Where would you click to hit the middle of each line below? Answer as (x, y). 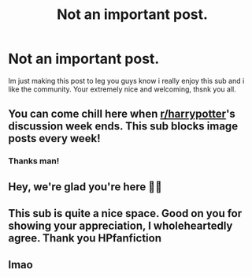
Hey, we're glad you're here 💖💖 (85, 187)
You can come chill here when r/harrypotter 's (122, 114)
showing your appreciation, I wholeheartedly (120, 226)
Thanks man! (34, 161)
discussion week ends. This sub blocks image (123, 127)
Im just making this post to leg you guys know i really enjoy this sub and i (126, 80)
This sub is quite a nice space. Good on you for (125, 213)
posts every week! (54, 138)
